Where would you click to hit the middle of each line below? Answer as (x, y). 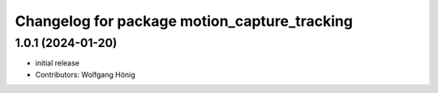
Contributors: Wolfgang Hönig (85, 74)
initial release (58, 63)
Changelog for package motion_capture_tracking (184, 21)
